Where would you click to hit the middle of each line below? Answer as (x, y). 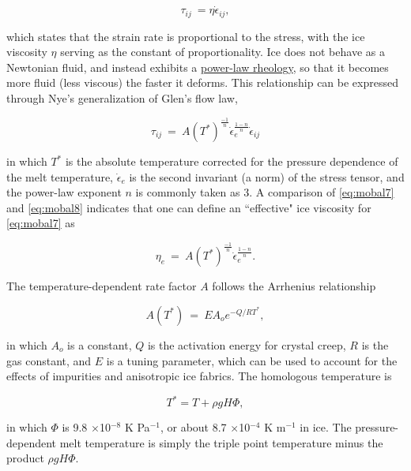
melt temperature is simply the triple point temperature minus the (221, 442)
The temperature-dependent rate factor (102, 286)
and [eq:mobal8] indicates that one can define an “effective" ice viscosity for (189, 207)
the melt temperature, (60, 176)
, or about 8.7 (193, 427)
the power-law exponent (64, 192)
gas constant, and (49, 360)
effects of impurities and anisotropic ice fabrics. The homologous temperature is (199, 376)
